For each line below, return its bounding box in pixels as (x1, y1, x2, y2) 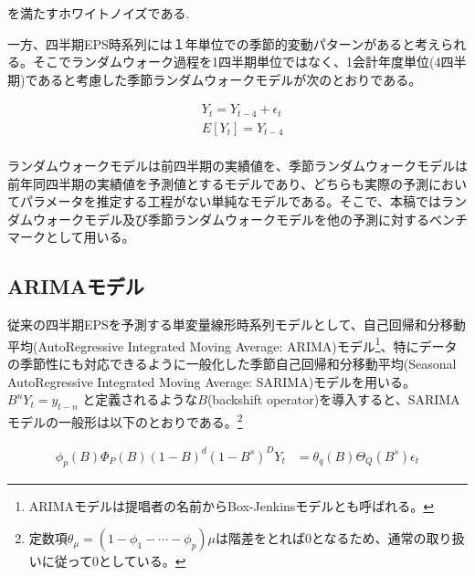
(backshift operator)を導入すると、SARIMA (206, 390, 460, 409)
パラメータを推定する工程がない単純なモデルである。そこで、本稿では (19, 192, 441, 211)
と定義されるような (82, 390, 198, 409)
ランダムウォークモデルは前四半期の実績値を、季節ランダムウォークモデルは (7, 155, 468, 174)
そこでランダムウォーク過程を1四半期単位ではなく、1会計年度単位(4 (32, 52, 441, 71)
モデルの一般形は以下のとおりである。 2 (7, 409, 243, 431)
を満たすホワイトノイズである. (7, 4, 190, 22)
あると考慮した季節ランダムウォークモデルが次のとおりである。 (37, 69, 422, 89)
